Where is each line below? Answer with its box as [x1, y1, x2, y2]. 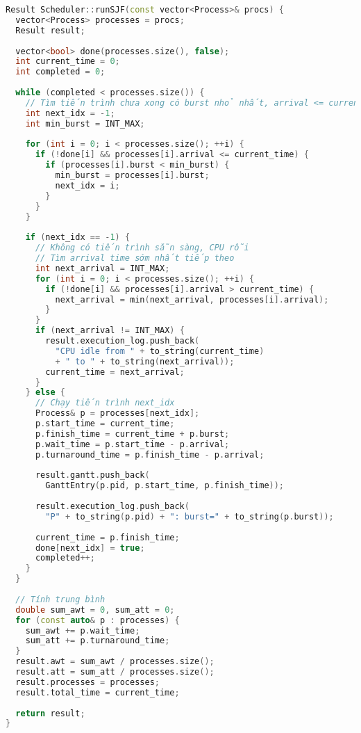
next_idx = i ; [55, 180, 120, 191]
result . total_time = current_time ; [15, 687, 180, 698]
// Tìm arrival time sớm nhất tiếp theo [35, 253, 235, 263]
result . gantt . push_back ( [35, 470, 150, 481]
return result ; [15, 708, 85, 718]
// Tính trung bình [15, 594, 106, 604]
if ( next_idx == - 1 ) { [25, 232, 131, 243]
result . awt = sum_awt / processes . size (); [15, 657, 215, 667]
